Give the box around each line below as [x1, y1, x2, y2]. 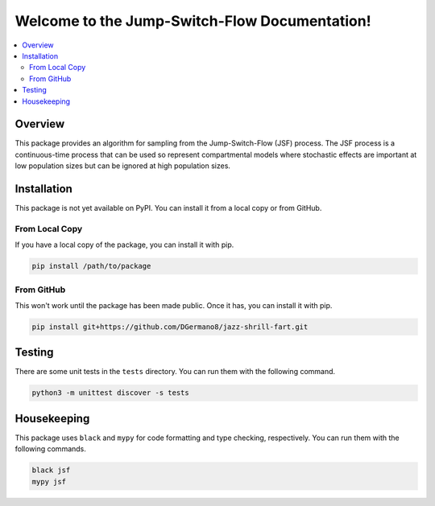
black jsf [31, 466, 71, 475]
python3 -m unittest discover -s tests [31, 389, 189, 397]
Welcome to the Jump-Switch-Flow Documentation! [14, 12, 371, 30]
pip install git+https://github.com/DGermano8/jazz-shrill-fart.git [31, 322, 309, 331]
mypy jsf [31, 477, 67, 486]
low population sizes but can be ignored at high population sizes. [14, 161, 231, 171]
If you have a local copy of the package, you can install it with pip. [14, 240, 234, 249]
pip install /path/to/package [31, 261, 151, 271]
